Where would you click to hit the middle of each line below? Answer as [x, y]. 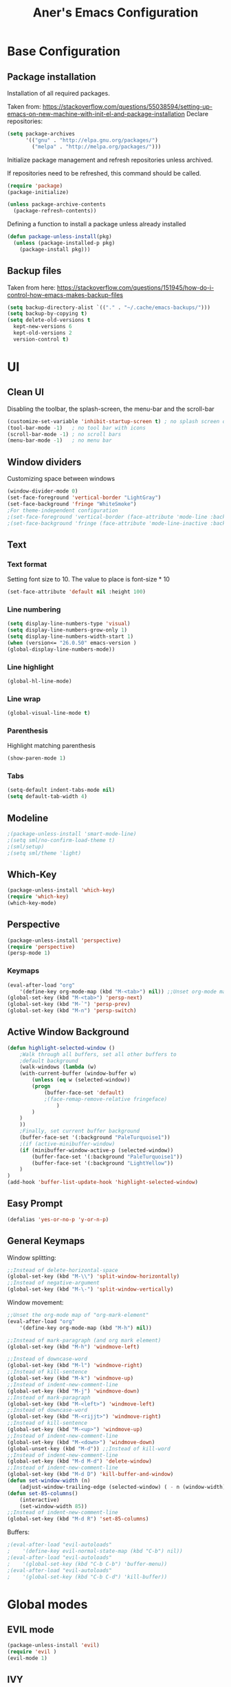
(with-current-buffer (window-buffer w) [78, 1074]
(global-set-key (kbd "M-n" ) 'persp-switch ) [72, 1011]
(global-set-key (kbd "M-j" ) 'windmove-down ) [73, 1391]
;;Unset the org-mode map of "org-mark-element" [78, 1315]
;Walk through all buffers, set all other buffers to [98, 1054]
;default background [49, 1061]
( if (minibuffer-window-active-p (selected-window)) [97, 1150]
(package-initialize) [38, 192]
